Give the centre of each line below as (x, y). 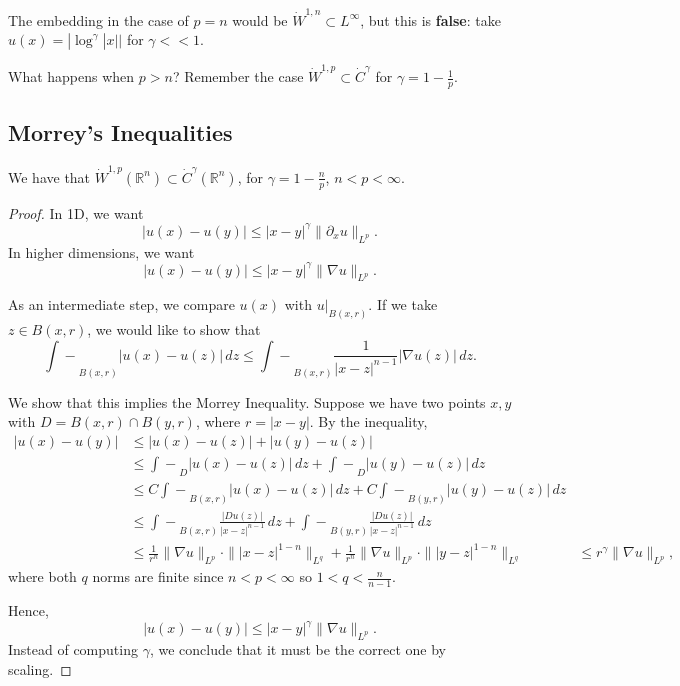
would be (260, 19)
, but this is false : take (430, 19)
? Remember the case (238, 76)
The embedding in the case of (98, 19)
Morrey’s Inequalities (120, 132)
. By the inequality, (368, 421)
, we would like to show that (174, 329)
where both (42, 576)
